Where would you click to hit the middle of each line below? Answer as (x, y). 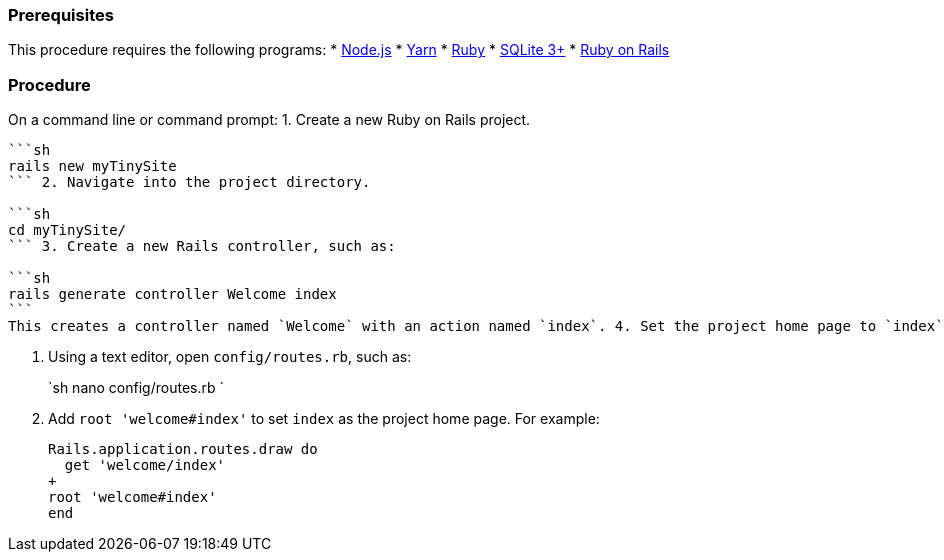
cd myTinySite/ (67, 230)
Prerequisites (61, 15)
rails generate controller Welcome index (172, 294)
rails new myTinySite (92, 166)
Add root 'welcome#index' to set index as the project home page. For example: (324, 419)
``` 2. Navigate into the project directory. (189, 182)
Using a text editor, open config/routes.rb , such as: (230, 357)
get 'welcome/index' (145, 465)
